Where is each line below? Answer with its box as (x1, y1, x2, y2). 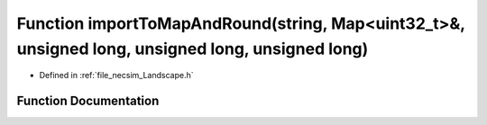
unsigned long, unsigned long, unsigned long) (16, 39, 369, 58)
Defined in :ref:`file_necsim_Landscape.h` (39, 70, 194, 81)
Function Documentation (16, 94, 160, 109)
